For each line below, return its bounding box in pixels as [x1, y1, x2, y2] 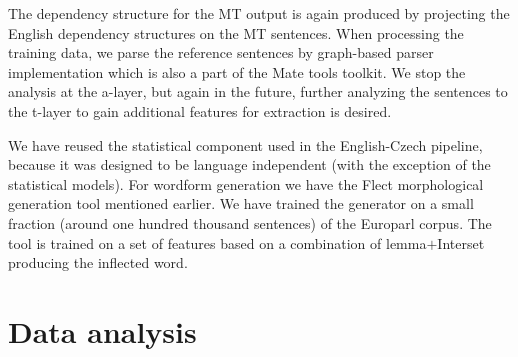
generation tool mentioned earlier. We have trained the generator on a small [8, 193, 474, 214]
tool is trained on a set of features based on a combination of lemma [8, 232, 427, 253]
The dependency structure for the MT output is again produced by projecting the [8, 3, 510, 23]
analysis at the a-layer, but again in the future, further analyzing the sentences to [8, 81, 508, 102]
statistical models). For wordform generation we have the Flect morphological [8, 173, 484, 194]
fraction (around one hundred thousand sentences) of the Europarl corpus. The [8, 212, 492, 233]
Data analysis [8, 310, 197, 351]
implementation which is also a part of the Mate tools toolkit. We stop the [8, 61, 466, 82]
